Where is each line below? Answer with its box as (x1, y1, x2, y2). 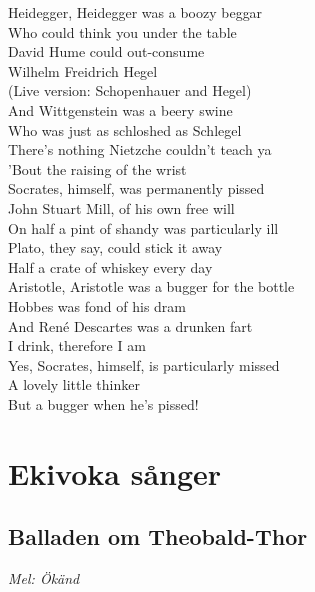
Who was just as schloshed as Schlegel (8, 119, 242, 140)
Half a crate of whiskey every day (8, 256, 213, 277)
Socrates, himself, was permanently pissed (8, 178, 265, 199)
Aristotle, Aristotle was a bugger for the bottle (8, 276, 295, 297)
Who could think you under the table (8, 21, 237, 42)
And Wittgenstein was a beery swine (8, 99, 233, 120)
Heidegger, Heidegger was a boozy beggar (8, 2, 263, 22)
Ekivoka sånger (8, 452, 222, 493)
